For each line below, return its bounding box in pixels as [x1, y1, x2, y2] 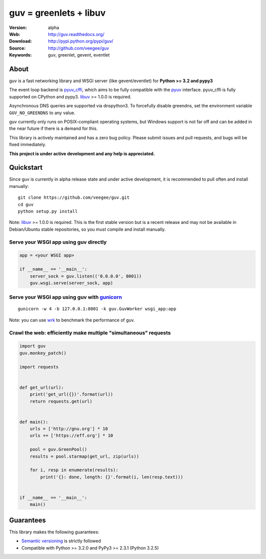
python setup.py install [18, 209, 78, 214]
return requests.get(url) [30, 399, 93, 404]
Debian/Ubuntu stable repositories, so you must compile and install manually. [9, 226, 166, 232]
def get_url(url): [19, 384, 64, 390]
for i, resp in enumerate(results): [30, 467, 118, 473]
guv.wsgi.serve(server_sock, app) [30, 280, 113, 285]
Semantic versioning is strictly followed [21, 538, 101, 544]
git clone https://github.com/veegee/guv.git [18, 195, 130, 200]
